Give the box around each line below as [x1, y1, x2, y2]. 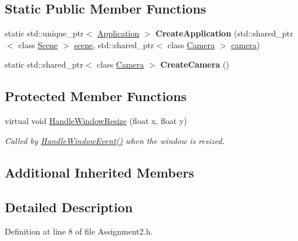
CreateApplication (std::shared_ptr [155, 27, 293, 39]
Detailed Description [5, 198, 133, 216]
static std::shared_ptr [5, 58, 83, 71]
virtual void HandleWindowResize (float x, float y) [5, 115, 187, 127]
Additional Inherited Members [5, 163, 194, 181]
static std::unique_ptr [5, 27, 84, 39]
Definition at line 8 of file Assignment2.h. [5, 225, 153, 237]
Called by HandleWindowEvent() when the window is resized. [5, 134, 225, 146]
